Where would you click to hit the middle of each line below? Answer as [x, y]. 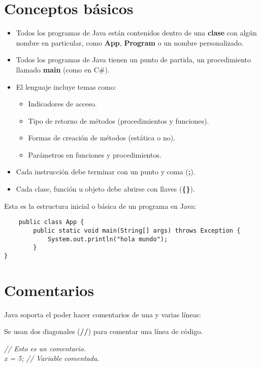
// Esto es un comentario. [45, 348]
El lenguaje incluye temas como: [66, 86]
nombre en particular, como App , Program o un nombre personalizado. [130, 42]
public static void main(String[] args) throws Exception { [137, 230]
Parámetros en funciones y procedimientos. [95, 154]
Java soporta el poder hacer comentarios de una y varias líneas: [103, 314]
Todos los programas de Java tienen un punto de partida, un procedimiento [134, 60]
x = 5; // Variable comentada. [52, 358]
